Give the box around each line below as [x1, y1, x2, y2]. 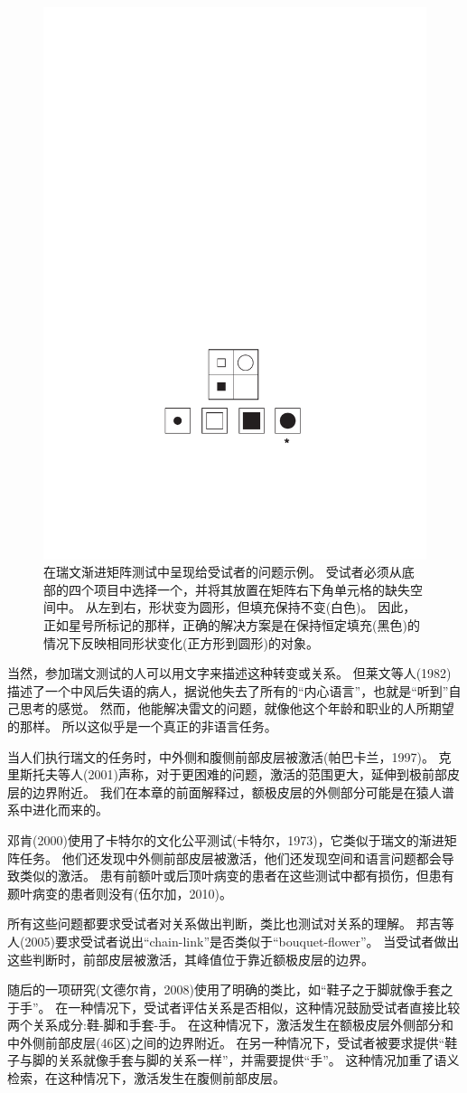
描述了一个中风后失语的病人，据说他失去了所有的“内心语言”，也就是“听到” [7, 681, 449, 700]
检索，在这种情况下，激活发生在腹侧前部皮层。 [7, 1069, 285, 1088]
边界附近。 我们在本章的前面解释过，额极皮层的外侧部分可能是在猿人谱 [32, 782, 454, 801]
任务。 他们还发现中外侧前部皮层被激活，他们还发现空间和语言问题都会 [19, 848, 442, 867]
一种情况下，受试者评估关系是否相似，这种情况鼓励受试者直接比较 [68, 997, 461, 1016]
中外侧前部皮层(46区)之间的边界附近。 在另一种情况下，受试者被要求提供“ [7, 1032, 445, 1051]
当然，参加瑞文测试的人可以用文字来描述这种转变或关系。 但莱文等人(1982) [7, 664, 452, 683]
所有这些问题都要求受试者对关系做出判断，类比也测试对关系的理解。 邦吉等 [7, 914, 454, 933]
